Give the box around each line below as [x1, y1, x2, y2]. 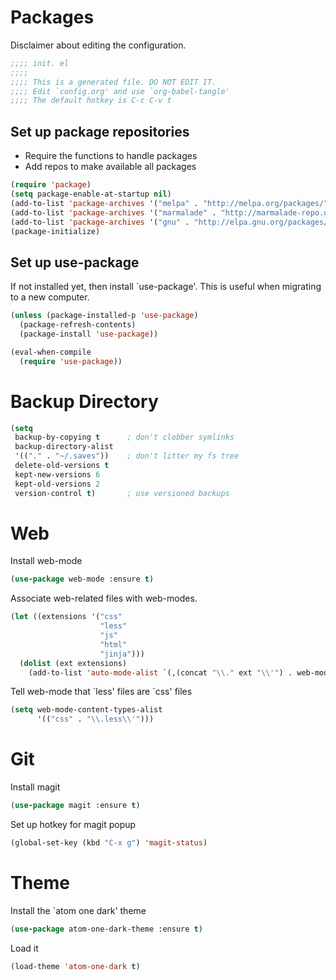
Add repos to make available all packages [24, 161, 197, 173]
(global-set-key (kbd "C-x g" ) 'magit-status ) [10, 838, 208, 848]
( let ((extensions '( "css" [10, 612, 123, 622]
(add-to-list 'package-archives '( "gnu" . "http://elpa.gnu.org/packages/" [10, 217, 333, 227]
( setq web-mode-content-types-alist [10, 705, 163, 715]
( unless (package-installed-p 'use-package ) [10, 311, 199, 321]
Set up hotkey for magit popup [10, 819, 137, 830]
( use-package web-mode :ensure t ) [10, 574, 155, 585]
